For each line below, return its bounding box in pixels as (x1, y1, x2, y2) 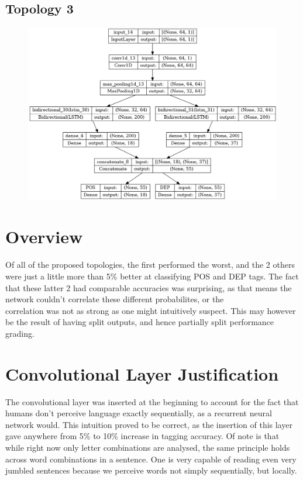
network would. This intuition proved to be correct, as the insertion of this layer (5, 418, 292, 430)
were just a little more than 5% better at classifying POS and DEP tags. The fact (5, 270, 299, 282)
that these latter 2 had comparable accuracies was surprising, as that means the (5, 281, 292, 293)
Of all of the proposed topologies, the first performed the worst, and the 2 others (5, 258, 295, 271)
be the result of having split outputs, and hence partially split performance (5, 316, 274, 328)
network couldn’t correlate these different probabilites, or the (5, 293, 224, 305)
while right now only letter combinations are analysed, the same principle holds (5, 441, 290, 453)
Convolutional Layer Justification (5, 361, 279, 385)
